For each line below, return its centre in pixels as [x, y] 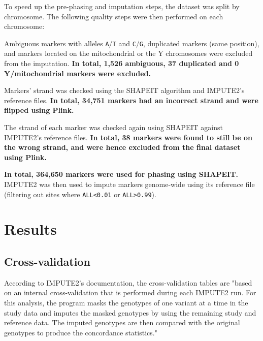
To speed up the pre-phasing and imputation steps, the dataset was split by [122, 6]
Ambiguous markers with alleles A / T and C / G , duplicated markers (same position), [132, 43]
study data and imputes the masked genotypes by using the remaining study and [130, 312]
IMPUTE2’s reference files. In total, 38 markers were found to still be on [128, 137]
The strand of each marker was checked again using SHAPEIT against [113, 127]
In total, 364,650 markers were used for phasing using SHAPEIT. [121, 174]
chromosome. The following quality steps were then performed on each [114, 16]
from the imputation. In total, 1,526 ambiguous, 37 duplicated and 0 [122, 63]
